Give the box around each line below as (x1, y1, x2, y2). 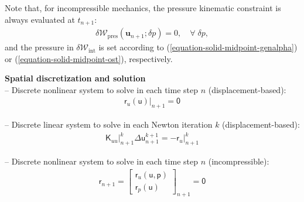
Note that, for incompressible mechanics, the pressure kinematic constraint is (5, 2, 281, 13)
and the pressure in (5, 41, 74, 53)
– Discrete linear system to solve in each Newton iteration (5, 118, 213, 131)
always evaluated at (5, 13, 75, 25)
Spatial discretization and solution (5, 72, 146, 84)
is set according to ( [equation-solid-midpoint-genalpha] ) (98, 41, 298, 53)
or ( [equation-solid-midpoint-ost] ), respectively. (5, 52, 173, 64)
